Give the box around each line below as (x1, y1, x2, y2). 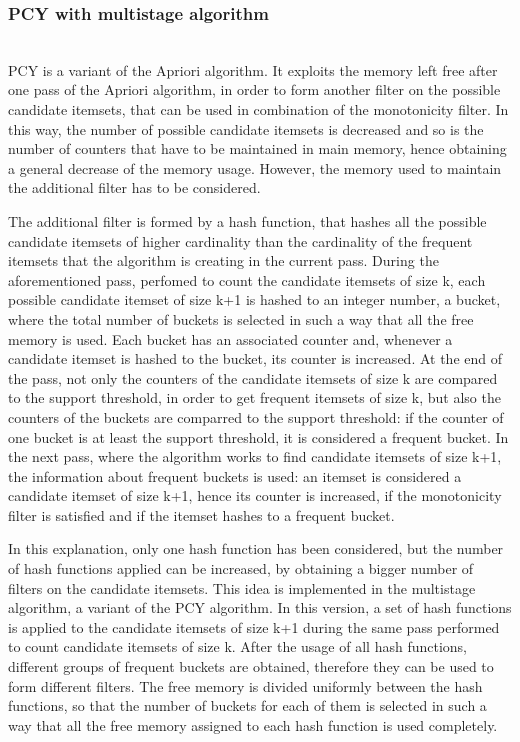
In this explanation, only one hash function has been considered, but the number (8, 538, 504, 559)
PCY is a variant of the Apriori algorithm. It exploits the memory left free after (8, 59, 498, 80)
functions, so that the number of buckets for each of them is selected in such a (8, 695, 487, 716)
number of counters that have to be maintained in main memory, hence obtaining (8, 138, 507, 159)
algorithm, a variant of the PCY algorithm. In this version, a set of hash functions (8, 597, 512, 618)
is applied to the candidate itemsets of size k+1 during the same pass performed (8, 616, 500, 637)
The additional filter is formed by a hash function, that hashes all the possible (8, 210, 487, 231)
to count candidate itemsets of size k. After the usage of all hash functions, (8, 636, 467, 657)
